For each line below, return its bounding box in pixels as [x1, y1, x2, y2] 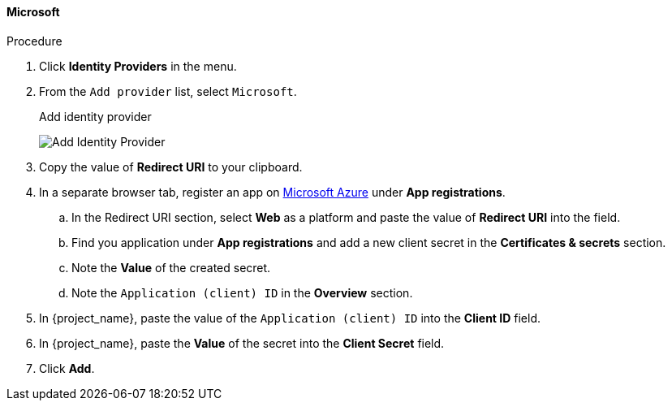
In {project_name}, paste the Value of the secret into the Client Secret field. [39, 336, 445, 350]
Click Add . [39, 361, 95, 375]
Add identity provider [39, 109, 152, 123]
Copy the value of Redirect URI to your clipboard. [39, 159, 303, 174]
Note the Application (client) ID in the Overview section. [71, 285, 413, 300]
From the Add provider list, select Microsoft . [39, 84, 297, 98]
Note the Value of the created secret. [71, 260, 271, 275]
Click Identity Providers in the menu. [39, 58, 237, 73]
